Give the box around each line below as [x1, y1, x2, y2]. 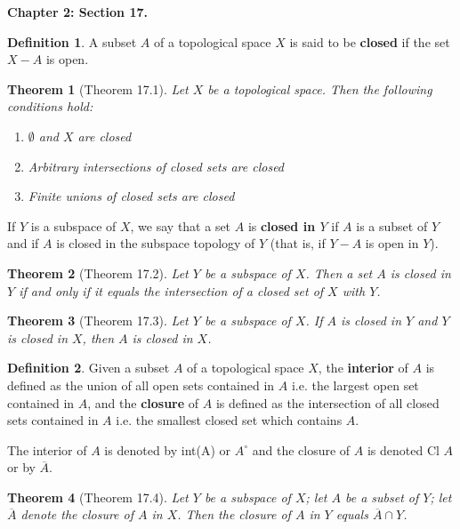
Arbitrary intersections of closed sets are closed [28, 156, 285, 175]
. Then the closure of [177, 505, 291, 524]
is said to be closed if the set [289, 32, 450, 51]
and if [7, 234, 39, 252]
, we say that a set [130, 216, 231, 235]
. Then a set [305, 263, 373, 282]
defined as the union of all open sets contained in [7, 375, 275, 394]
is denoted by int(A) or [104, 440, 231, 459]
